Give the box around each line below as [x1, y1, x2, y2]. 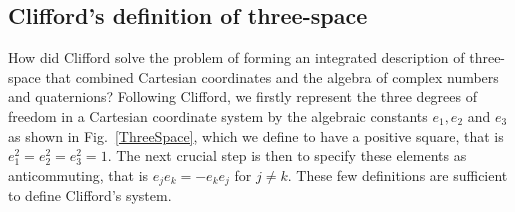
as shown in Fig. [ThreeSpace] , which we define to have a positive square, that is [8, 125, 504, 146]
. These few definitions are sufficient [287, 164, 508, 185]
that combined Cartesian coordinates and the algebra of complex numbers [45, 66, 499, 87]
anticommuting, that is [8, 164, 149, 185]
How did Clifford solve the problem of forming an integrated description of [8, 47, 465, 68]
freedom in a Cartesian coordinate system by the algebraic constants [8, 105, 428, 126]
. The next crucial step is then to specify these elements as [107, 145, 467, 166]
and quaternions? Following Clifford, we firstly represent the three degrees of [8, 86, 477, 107]
